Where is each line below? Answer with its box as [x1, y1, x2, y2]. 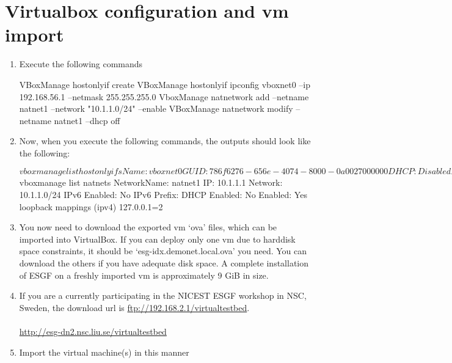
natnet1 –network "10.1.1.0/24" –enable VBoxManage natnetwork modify [19, 102, 293, 115]
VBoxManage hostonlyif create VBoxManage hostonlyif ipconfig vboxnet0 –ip [19, 78, 311, 90]
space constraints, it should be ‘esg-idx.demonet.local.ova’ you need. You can [19, 244, 307, 257]
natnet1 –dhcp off [54, 114, 120, 127]
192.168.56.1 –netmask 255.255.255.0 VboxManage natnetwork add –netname [19, 90, 309, 103]
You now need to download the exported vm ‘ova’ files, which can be [19, 221, 277, 233]
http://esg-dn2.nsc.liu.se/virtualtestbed [19, 325, 167, 337]
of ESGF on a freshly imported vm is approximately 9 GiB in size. [19, 268, 269, 281]
